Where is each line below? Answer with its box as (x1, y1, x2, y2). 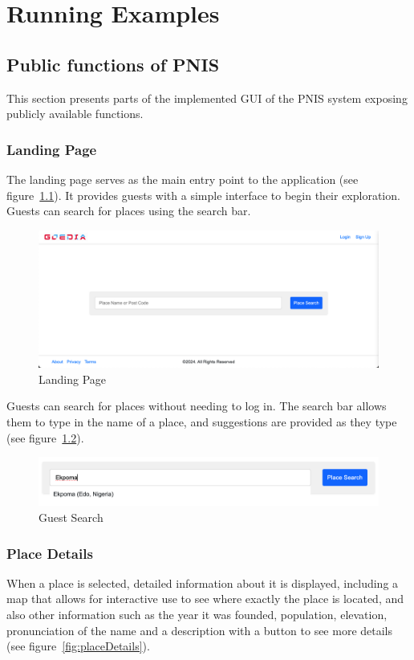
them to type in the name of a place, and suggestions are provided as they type (6, 413, 397, 430)
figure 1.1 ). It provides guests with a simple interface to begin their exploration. (6, 186, 400, 203)
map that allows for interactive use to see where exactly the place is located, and (6, 590, 404, 607)
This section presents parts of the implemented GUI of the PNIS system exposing (6, 89, 408, 106)
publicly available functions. (6, 105, 144, 122)
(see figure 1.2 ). (6, 429, 84, 446)
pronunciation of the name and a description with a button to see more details (6, 621, 393, 638)
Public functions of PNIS (6, 51, 220, 76)
